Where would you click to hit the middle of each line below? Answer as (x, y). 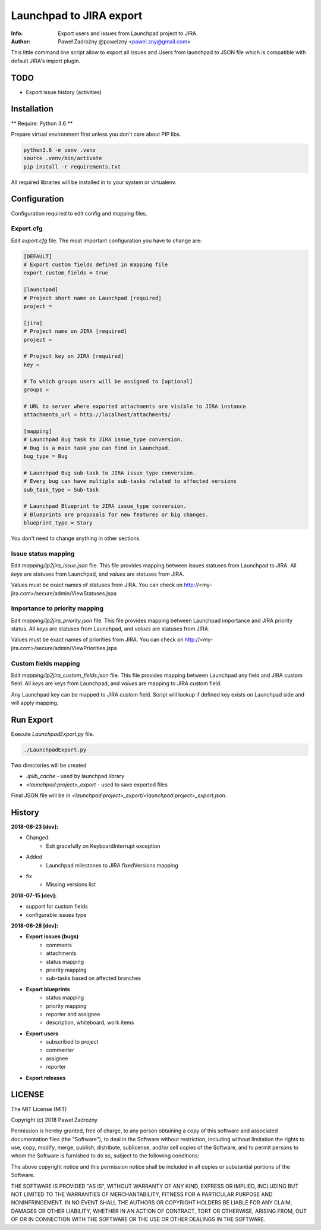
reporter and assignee (73, 1014)
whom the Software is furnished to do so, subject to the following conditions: (105, 1156)
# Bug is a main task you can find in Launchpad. (97, 448)
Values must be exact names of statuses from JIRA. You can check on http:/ (104, 585)
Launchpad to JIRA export (77, 15)
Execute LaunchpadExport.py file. (53, 734)
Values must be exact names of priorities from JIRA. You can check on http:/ (105, 639)
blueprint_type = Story (58, 523)
